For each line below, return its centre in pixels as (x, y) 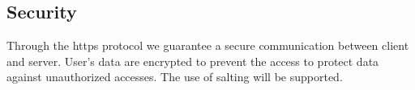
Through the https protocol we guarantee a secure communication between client (208, 45)
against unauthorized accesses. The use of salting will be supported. (175, 77)
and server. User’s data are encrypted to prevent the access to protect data (193, 61)
